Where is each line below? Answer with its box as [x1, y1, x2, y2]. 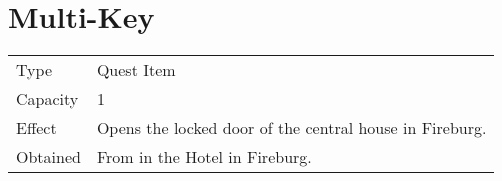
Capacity [16, 87, 79, 111]
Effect [16, 116, 57, 140]
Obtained [16, 145, 81, 169]
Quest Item [96, 58, 176, 82]
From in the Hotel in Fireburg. [96, 145, 312, 169]
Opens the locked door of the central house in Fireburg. [96, 116, 487, 140]
